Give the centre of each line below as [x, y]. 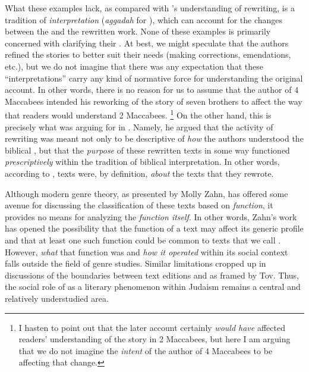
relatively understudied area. [57, 298]
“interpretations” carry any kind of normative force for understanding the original [154, 78]
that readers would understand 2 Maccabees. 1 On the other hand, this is [138, 114]
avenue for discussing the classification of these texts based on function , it [139, 205]
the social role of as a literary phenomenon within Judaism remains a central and [153, 287]
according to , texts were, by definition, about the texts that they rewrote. [139, 173]
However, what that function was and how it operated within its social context [146, 251]
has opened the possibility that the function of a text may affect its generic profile [154, 228]
